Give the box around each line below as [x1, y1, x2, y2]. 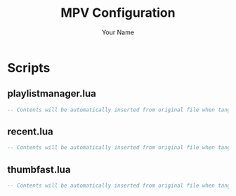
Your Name [101, 28, 135, 36]
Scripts [7, 59, 51, 76]
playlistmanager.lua [7, 87, 96, 99]
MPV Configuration [60, 5, 176, 21]
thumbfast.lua [7, 163, 71, 176]
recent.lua [7, 126, 54, 138]
